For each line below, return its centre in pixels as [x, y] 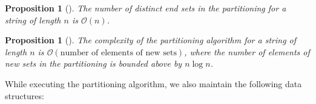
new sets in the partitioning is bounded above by [94, 63]
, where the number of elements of [247, 51]
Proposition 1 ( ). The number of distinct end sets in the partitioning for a [146, 8]
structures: [25, 95]
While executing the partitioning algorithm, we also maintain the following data [153, 83]
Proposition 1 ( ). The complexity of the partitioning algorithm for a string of [151, 40]
